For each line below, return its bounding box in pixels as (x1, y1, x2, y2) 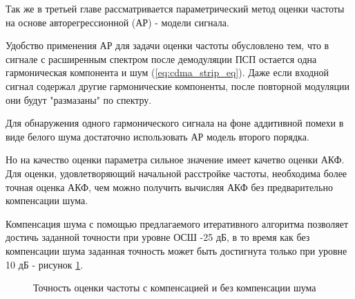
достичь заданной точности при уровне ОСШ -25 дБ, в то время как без (6, 230, 310, 244)
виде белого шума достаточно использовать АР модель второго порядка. (6, 129, 309, 143)
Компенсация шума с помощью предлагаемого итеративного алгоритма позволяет (6, 216, 349, 230)
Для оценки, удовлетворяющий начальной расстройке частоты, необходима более (6, 165, 347, 180)
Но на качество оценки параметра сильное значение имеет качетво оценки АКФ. (6, 152, 345, 167)
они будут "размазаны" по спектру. (6, 92, 152, 107)
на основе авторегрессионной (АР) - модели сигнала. (6, 15, 229, 29)
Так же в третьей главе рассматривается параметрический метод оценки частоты (6, 1, 345, 15)
